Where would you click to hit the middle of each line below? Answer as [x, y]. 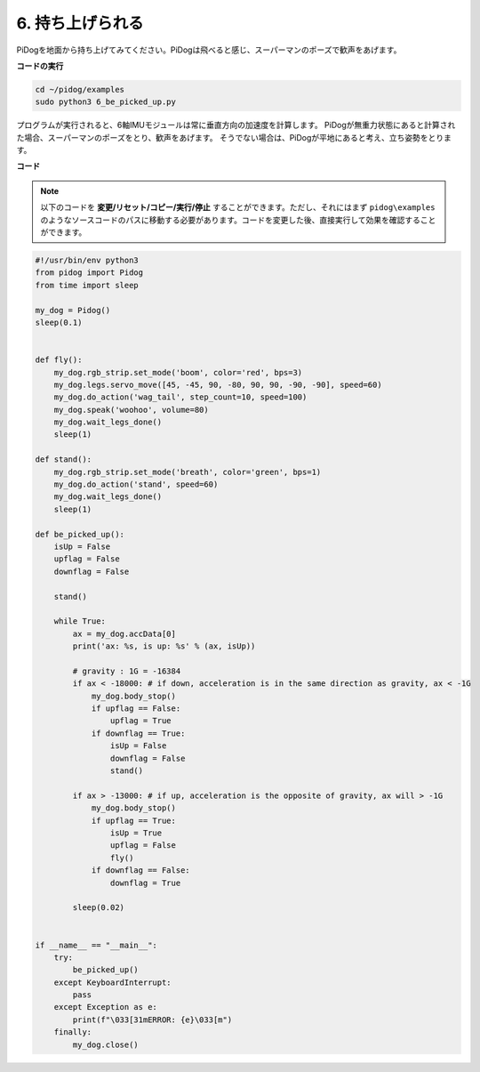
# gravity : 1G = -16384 [127, 671]
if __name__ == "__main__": [96, 945]
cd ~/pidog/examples [80, 89]
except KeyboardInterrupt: [113, 982]
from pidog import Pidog [89, 273]
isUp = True [136, 833]
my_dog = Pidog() [73, 310]
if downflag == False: [140, 870]
